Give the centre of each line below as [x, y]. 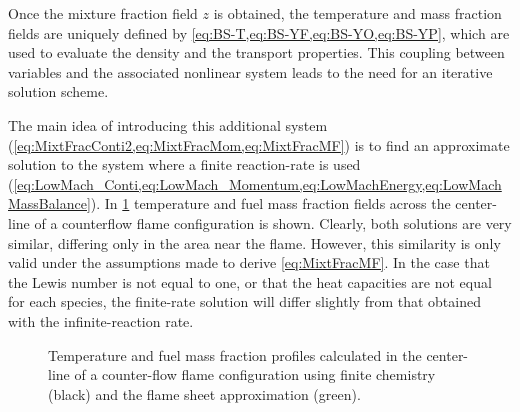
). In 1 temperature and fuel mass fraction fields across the [270, 203]
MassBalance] [49, 203]
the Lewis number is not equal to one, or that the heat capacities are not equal [250, 281]
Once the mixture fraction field [103, 13]
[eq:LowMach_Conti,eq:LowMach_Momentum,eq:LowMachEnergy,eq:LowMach [257, 183]
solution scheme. [58, 91]
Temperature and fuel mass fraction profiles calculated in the [235, 354]
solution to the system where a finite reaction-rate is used [184, 164]
